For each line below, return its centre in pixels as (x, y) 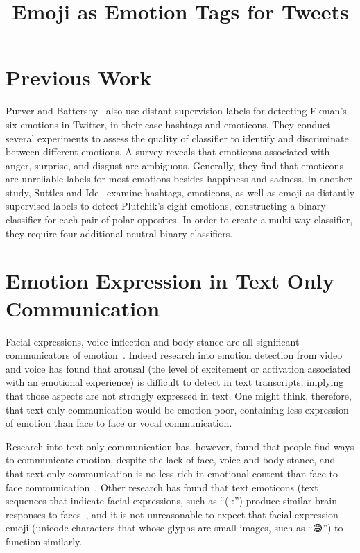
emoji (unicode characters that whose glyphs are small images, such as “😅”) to (174, 528)
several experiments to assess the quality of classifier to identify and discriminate (177, 138)
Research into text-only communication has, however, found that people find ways (180, 446)
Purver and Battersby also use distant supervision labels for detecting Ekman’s (176, 111)
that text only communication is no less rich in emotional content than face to (172, 473)
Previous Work (79, 77)
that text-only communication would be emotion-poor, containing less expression (177, 409)
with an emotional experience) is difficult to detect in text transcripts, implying (175, 382)
